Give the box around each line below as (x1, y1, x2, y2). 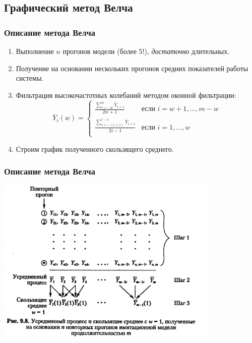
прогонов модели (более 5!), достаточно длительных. (62, 46, 230, 56)
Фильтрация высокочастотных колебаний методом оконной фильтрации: (16, 89, 236, 100)
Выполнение (16, 46, 54, 56)
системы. (16, 73, 44, 83)
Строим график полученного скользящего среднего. (16, 143, 174, 154)
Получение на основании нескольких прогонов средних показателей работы (16, 63, 248, 73)
